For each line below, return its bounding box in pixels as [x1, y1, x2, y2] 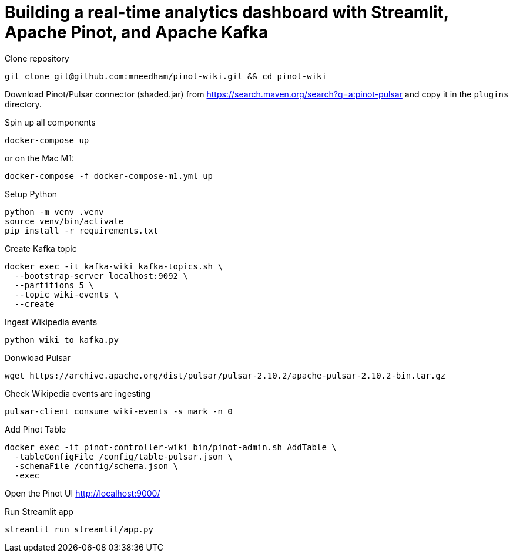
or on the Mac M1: [5, 153, 74, 163]
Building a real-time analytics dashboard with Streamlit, [5, 2, 449, 22]
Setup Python [5, 188, 58, 199]
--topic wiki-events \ [14, 289, 119, 299]
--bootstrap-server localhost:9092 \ [14, 271, 188, 281]
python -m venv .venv [5, 207, 104, 217]
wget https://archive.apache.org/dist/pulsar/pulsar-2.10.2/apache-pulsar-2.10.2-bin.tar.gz [5, 370, 446, 380]
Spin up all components [5, 117, 96, 127]
